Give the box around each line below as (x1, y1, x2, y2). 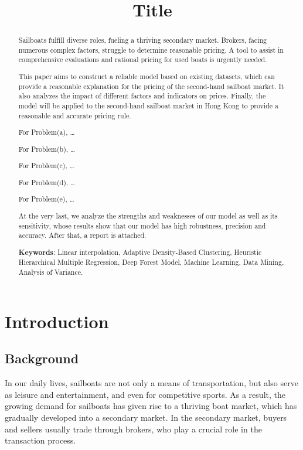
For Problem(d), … (18, 177, 76, 187)
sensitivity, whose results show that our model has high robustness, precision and (18, 220, 266, 230)
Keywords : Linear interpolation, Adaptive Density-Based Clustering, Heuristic (18, 247, 262, 257)
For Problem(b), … (18, 144, 76, 154)
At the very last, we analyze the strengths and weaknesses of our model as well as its (18, 210, 278, 220)
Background (5, 349, 79, 367)
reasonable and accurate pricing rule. (18, 110, 131, 120)
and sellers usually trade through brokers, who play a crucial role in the (5, 422, 262, 435)
